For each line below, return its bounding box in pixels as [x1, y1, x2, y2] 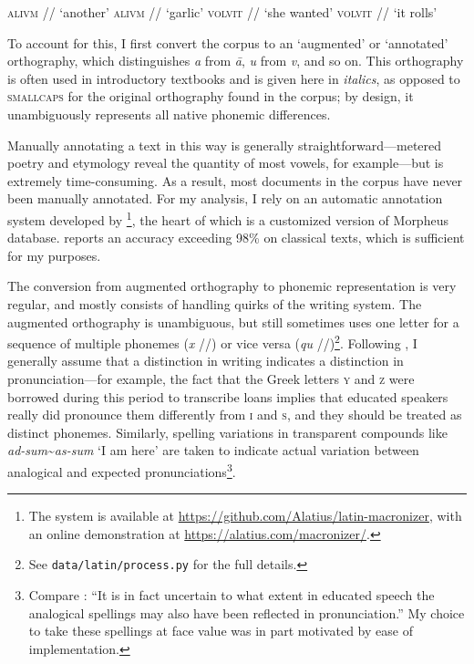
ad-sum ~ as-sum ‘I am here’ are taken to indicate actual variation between [7, 441, 419, 460]
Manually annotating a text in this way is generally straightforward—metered [7, 135, 442, 154]
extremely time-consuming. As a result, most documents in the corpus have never [7, 171, 463, 190]
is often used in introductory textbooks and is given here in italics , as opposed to [7, 68, 460, 88]
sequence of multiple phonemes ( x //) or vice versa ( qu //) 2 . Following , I [7, 331, 417, 352]
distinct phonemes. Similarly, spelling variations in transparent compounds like [7, 422, 448, 441]
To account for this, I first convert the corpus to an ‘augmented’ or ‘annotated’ [7, 33, 448, 52]
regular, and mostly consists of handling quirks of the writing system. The [7, 294, 422, 313]
